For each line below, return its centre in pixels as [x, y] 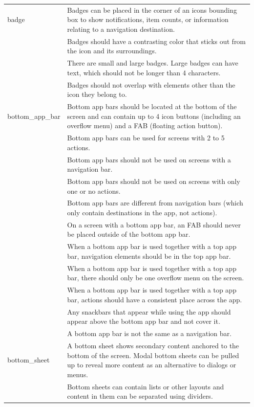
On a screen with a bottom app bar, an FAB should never [154, 224]
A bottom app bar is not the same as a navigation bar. [149, 333]
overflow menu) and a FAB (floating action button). [145, 125]
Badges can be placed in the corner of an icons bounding [152, 10]
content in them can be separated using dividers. [140, 396]
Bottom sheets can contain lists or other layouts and [146, 386]
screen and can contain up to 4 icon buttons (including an [154, 116]
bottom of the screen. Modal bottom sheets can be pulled [153, 355]
